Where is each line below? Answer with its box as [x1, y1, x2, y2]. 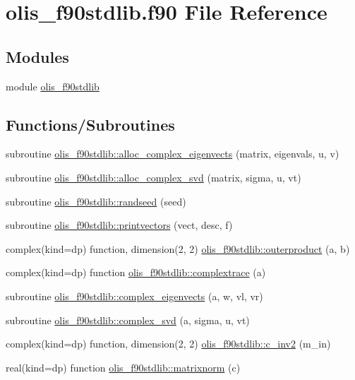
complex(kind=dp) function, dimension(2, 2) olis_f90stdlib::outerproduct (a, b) [6, 241, 350, 256]
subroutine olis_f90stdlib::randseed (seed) [6, 194, 186, 208]
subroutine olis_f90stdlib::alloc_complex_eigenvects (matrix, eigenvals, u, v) [6, 146, 339, 161]
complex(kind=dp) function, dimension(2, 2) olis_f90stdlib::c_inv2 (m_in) [6, 336, 331, 351]
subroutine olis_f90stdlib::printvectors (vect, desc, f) [6, 218, 233, 232]
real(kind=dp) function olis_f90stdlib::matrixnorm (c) [6, 360, 241, 374]
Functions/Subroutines [6, 113, 175, 135]
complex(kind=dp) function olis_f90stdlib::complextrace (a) [6, 265, 266, 280]
